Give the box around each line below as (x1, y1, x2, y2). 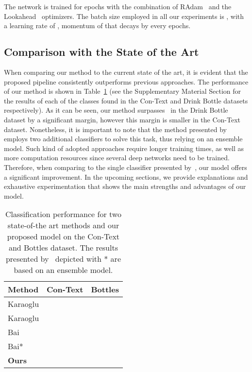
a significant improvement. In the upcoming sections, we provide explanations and (4, 171, 248, 182)
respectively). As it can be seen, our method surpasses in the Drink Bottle (4, 105, 228, 115)
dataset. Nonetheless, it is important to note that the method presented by (4, 124, 227, 134)
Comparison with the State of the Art (4, 44, 199, 59)
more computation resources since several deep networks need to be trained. (4, 152, 230, 163)
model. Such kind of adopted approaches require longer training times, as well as (4, 143, 244, 153)
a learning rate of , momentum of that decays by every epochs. (4, 20, 191, 31)
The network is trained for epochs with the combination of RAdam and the (4, 1, 232, 11)
